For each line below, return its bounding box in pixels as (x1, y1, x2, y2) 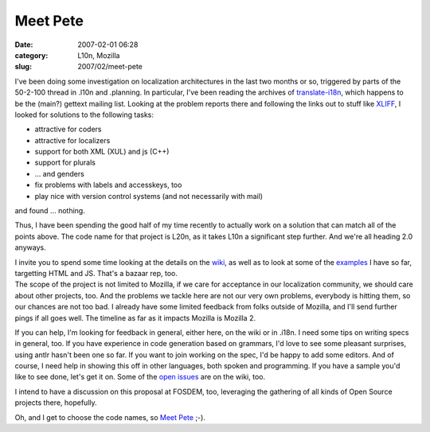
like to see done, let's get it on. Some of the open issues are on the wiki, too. (14, 372, 266, 382)
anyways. (14, 243, 47, 252)
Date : (14, 40, 33, 49)
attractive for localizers (34, 135, 111, 145)
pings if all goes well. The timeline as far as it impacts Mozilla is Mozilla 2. (14, 313, 256, 322)
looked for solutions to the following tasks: (14, 110, 154, 119)
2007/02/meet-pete (77, 62, 143, 72)
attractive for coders (34, 124, 102, 134)
